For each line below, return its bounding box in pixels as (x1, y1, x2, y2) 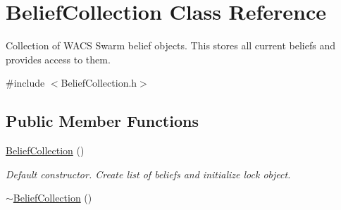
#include (6, 75, 45, 90)
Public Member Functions (6, 110, 199, 132)
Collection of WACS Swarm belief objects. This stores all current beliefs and (6, 38, 335, 53)
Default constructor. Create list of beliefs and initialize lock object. (6, 166, 291, 181)
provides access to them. (6, 51, 111, 66)
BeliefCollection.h (61, 75, 137, 90)
